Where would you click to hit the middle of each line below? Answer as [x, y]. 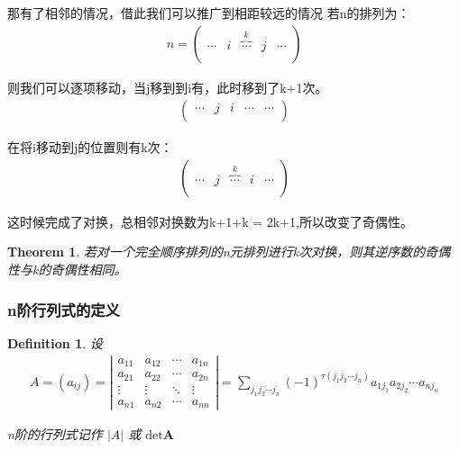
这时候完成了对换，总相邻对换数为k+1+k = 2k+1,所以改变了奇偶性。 [210, 221]
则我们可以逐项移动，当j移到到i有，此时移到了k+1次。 [168, 87]
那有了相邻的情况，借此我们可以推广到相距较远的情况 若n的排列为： [209, 13]
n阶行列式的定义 [64, 309]
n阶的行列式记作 [55, 434]
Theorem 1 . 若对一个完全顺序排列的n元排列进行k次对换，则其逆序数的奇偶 [229, 252]
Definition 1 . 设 [55, 342]
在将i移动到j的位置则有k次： [90, 147]
